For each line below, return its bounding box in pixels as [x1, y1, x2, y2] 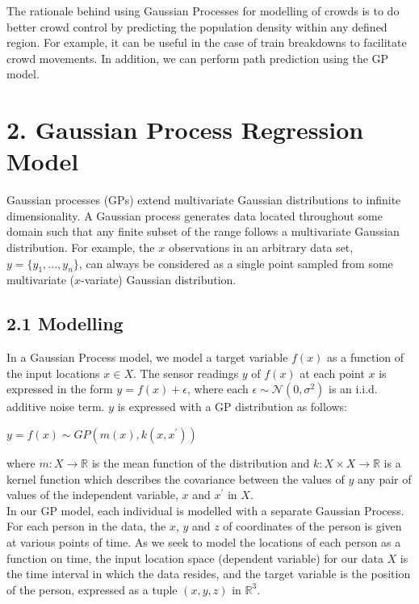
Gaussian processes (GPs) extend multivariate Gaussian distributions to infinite [6, 191, 401, 208]
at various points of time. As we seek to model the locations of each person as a [6, 534, 401, 550]
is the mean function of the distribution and [91, 455, 310, 472]
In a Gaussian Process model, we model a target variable [6, 349, 288, 366]
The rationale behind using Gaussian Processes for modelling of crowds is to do [6, 2, 400, 19]
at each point [300, 364, 365, 381]
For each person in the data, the [6, 518, 166, 535]
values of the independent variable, [6, 486, 178, 503]
